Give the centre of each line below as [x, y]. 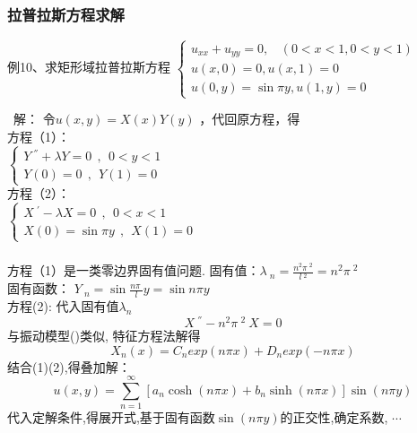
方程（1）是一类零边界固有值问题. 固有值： [134, 270]
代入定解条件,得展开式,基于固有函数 [111, 417]
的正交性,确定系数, [334, 417]
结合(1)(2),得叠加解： [69, 366]
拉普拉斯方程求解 [66, 14]
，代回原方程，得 [250, 119]
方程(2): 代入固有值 [63, 306]
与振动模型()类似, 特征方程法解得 [104, 335]
